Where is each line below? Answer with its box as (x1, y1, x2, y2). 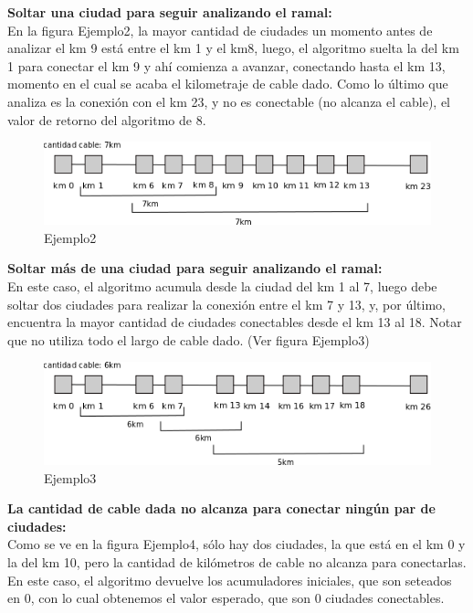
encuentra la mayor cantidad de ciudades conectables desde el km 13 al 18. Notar (7, 312, 462, 332)
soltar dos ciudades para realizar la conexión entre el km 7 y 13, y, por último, (7, 294, 446, 313)
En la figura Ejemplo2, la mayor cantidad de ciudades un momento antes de (7, 20, 433, 39)
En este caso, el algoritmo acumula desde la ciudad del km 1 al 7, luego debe (7, 277, 437, 296)
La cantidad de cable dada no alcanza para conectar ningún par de (7, 499, 436, 518)
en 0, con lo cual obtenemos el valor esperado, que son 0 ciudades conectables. (7, 588, 445, 608)
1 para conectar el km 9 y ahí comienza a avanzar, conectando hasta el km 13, (7, 56, 446, 75)
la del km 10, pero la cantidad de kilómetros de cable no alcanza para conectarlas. (7, 553, 467, 571)
